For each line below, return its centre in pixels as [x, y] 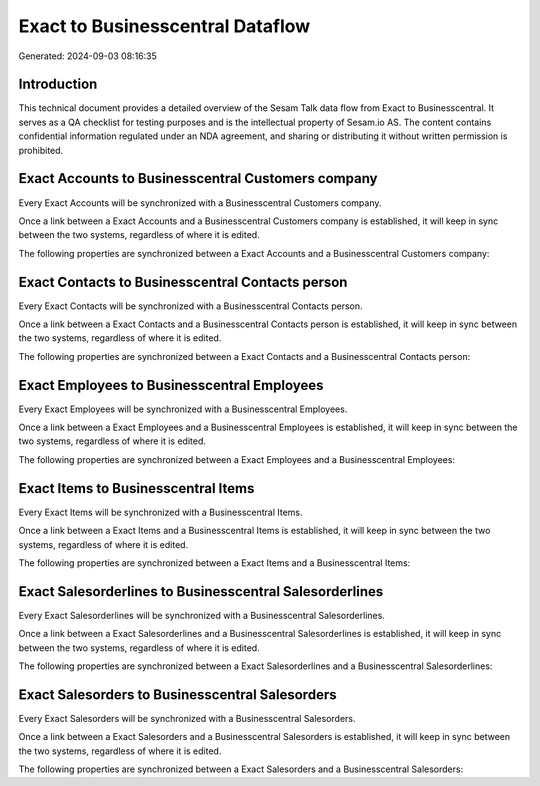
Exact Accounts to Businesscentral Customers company [198, 178]
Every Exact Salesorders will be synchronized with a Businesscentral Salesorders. [187, 718]
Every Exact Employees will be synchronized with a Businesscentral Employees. [183, 409]
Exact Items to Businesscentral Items [136, 488]
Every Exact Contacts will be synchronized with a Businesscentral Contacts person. [191, 306]
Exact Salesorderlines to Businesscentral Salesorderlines [201, 591]
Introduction [58, 84]
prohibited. [41, 150]
